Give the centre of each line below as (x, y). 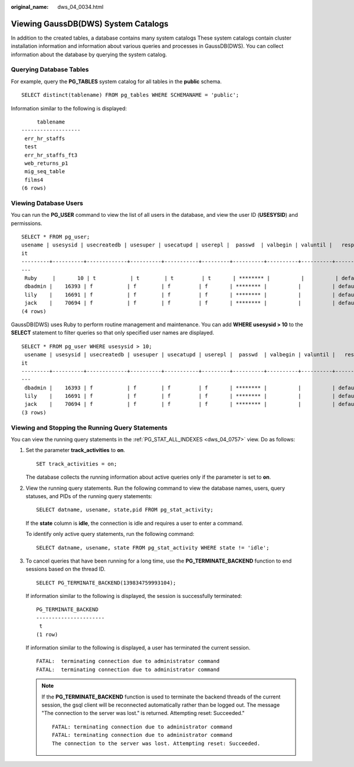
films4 (34, 180)
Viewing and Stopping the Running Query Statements (89, 427)
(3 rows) (34, 412)
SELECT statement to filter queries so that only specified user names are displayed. (113, 333)
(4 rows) (34, 311)
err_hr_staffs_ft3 (51, 155)
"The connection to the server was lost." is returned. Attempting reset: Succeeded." (143, 713)
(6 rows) (34, 188)
